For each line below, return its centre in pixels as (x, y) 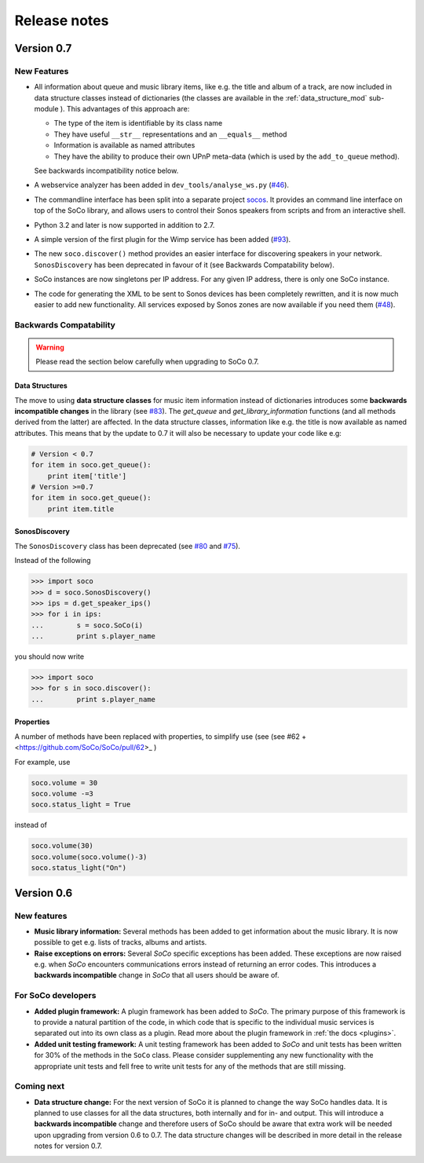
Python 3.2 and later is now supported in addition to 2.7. (124, 225)
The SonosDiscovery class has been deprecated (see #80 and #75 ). (128, 546)
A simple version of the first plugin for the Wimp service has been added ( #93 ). (163, 239)
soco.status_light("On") (79, 868)
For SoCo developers (55, 996)
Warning (50, 347)
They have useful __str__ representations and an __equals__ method (170, 134)
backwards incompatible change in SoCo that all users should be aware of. (157, 975)
